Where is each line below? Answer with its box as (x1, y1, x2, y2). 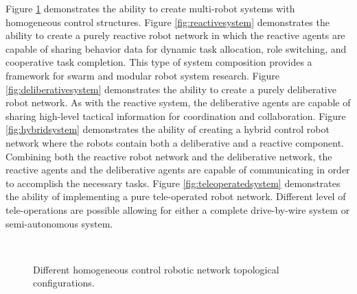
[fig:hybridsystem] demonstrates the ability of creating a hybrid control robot (5, 122, 330, 136)
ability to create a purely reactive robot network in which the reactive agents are (5, 28, 345, 42)
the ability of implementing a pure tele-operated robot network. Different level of (5, 189, 346, 204)
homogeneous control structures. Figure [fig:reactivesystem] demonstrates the (5, 14, 330, 29)
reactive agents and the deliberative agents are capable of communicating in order (5, 162, 350, 177)
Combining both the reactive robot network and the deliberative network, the (5, 149, 332, 163)
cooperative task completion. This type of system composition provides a (5, 55, 312, 69)
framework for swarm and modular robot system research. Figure (5, 68, 280, 82)
